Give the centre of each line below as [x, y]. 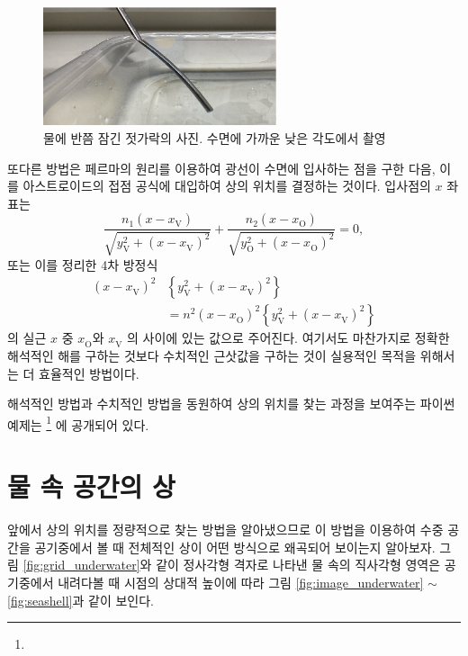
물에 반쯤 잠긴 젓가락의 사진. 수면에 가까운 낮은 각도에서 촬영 [215, 137]
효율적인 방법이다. [89, 373]
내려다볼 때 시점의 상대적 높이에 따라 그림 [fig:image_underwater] [241, 582]
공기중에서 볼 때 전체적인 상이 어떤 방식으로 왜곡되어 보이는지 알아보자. [235, 547]
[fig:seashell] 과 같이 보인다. [81, 600]
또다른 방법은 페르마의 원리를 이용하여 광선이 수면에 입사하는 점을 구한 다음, [221, 168]
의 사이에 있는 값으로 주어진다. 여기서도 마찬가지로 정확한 [288, 338]
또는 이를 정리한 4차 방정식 [83, 264]
